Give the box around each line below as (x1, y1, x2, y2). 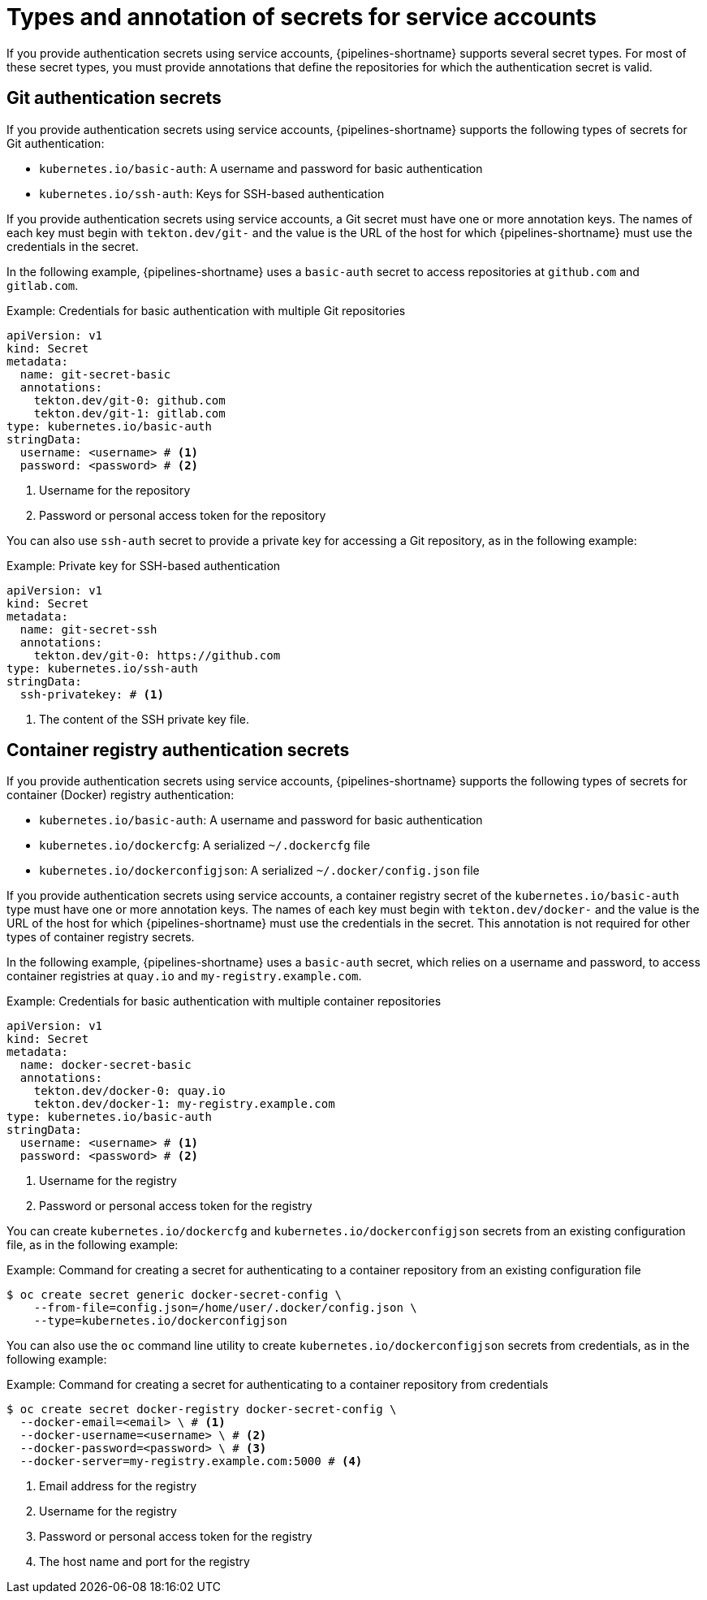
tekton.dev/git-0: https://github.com (33, 648, 281, 662)
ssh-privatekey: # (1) (19, 687, 164, 701)
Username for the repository (39, 482, 191, 497)
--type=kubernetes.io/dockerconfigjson (33, 1314, 287, 1328)
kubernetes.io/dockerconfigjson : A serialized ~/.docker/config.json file (39, 863, 480, 878)
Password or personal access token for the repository (39, 508, 326, 522)
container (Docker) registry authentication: (6, 788, 235, 802)
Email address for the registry (39, 1479, 197, 1494)
